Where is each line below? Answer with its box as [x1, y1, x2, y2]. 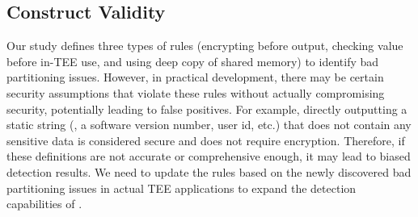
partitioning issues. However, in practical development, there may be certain [6, 69, 384, 86]
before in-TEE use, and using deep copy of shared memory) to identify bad [6, 52, 379, 69]
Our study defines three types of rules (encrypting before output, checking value [6, 37, 403, 54]
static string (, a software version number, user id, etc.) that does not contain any [6, 116, 412, 133]
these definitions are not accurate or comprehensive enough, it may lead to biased [6, 148, 411, 165]
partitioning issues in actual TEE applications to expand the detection [6, 179, 357, 196]
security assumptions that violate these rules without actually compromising [6, 84, 385, 101]
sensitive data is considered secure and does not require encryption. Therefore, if [6, 131, 405, 148]
